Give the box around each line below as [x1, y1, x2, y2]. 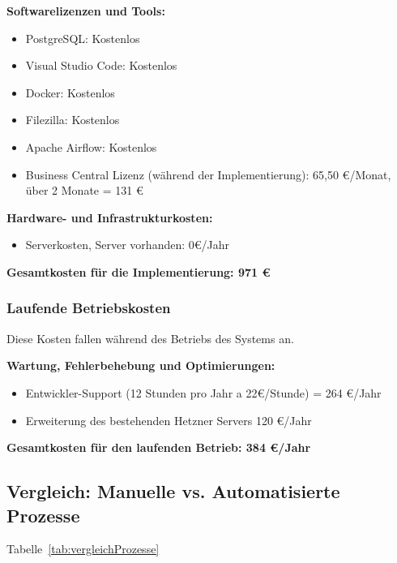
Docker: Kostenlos [25, 84, 115, 101]
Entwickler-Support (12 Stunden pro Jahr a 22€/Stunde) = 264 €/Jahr [25, 384, 382, 401]
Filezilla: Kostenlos [25, 111, 120, 128]
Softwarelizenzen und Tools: [6, 2, 165, 19]
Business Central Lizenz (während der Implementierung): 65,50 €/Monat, [25, 165, 391, 183]
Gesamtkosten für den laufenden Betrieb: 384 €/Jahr [6, 439, 311, 456]
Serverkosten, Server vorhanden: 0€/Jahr [25, 236, 229, 253]
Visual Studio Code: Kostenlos [25, 57, 177, 74]
